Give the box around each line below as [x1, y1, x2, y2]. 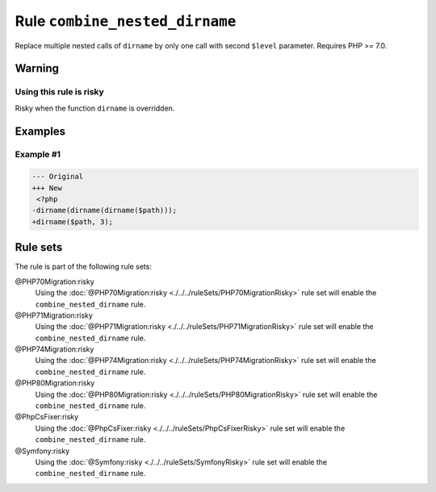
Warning [15, 61, 60, 76]
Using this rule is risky [15, 86, 104, 98]
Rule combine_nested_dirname [15, 12, 237, 30]
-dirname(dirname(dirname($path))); [31, 206, 178, 215]
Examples [15, 124, 66, 138]
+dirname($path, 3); [31, 217, 113, 226]
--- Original [31, 172, 84, 181]
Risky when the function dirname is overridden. [15, 103, 175, 113]
